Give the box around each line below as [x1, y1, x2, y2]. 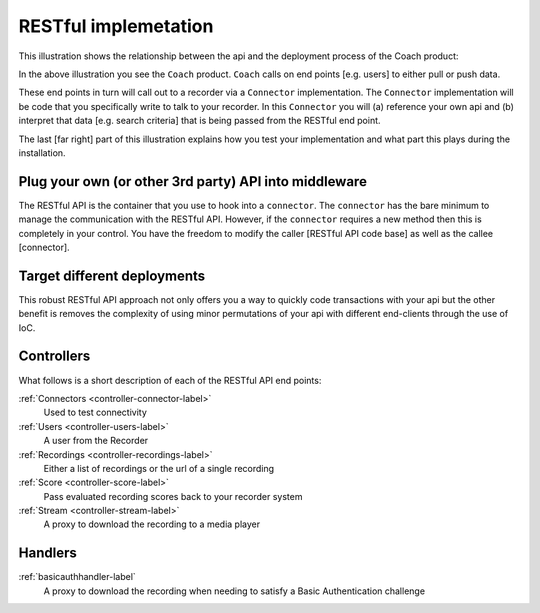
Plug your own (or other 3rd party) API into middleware [18, 173, 367, 190]
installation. [18, 146, 66, 159]
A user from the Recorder [43, 435, 149, 447]
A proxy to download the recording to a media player [43, 518, 261, 530]
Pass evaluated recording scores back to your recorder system [43, 490, 303, 502]
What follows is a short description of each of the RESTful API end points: [18, 374, 322, 386]
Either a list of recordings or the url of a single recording [43, 462, 275, 474]
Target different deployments [18, 267, 206, 284]
